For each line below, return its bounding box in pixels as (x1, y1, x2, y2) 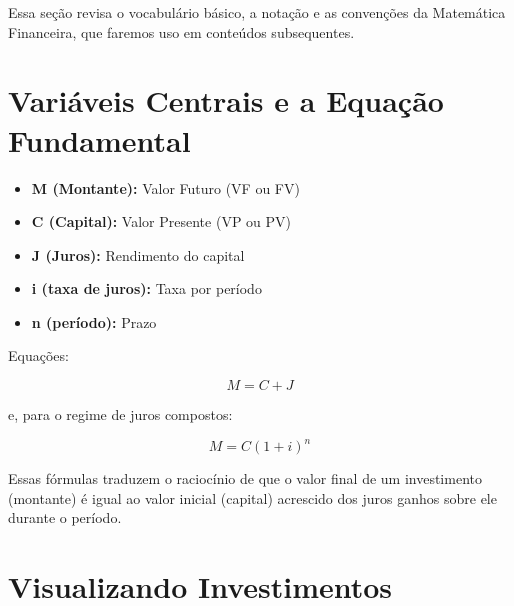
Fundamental (8, 119, 191, 160)
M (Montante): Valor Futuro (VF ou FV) (31, 177, 300, 198)
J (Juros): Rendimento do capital (31, 244, 245, 265)
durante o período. (8, 507, 122, 528)
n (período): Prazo (31, 311, 157, 332)
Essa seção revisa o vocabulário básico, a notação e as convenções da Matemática (8, 2, 506, 22)
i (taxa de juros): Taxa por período (31, 278, 262, 299)
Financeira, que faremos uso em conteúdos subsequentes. (8, 21, 355, 42)
